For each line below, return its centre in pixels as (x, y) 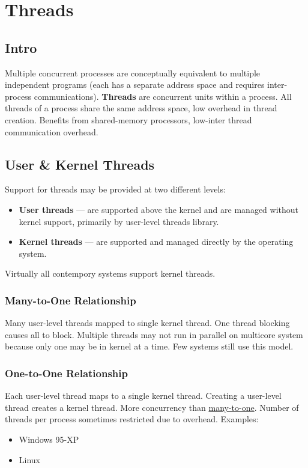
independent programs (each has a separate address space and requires (135, 85)
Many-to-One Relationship (71, 300)
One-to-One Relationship (66, 373)
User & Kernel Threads (80, 164)
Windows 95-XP (49, 439)
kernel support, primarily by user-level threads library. (119, 221)
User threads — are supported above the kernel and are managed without (159, 209)
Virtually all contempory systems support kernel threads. (110, 273)
